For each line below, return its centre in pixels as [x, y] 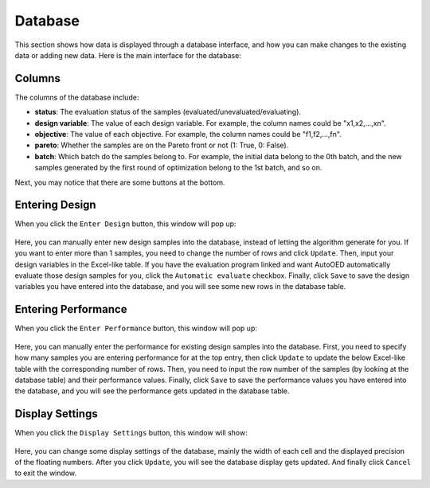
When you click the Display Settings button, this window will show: [131, 433]
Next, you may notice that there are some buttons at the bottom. [120, 182]
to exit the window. [46, 473]
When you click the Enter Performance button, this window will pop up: [136, 328]
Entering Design [55, 205]
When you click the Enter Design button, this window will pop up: [125, 224]
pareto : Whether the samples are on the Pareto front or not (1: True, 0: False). [162, 145]
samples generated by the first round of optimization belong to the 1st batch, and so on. [178, 168]
